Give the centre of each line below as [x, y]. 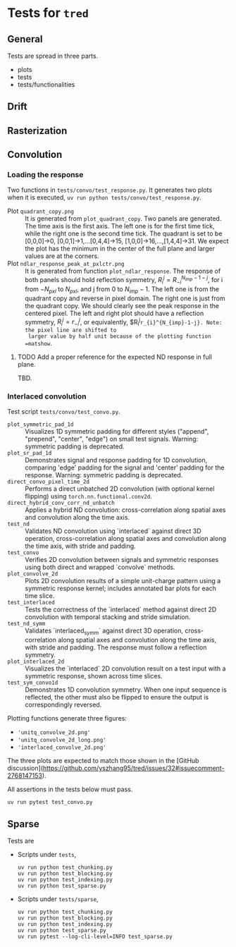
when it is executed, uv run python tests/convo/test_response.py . [105, 197]
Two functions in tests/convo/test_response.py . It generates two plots [110, 190]
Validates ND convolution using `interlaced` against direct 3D [113, 531]
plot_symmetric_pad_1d [41, 424]
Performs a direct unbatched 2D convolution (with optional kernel [120, 489]
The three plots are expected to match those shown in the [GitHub [103, 761]
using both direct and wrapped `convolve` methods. [100, 567]
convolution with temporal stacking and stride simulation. [108, 617]
